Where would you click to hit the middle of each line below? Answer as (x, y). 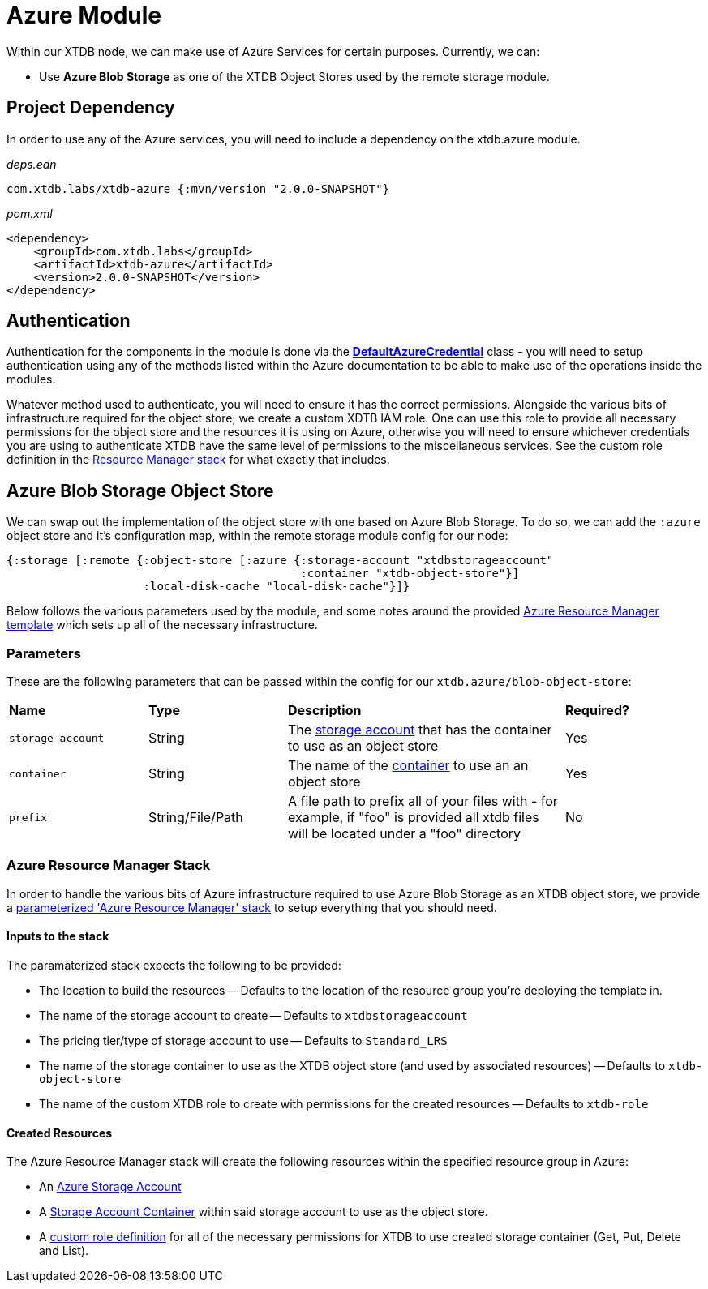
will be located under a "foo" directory (404, 834)
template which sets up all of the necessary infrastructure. (162, 625)
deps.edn (32, 164)
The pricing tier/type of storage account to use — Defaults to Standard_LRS (243, 1041)
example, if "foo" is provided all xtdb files (414, 818)
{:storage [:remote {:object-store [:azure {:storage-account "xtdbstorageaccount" (280, 561)
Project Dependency (91, 108)
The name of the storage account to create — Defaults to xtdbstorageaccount (253, 1015)
